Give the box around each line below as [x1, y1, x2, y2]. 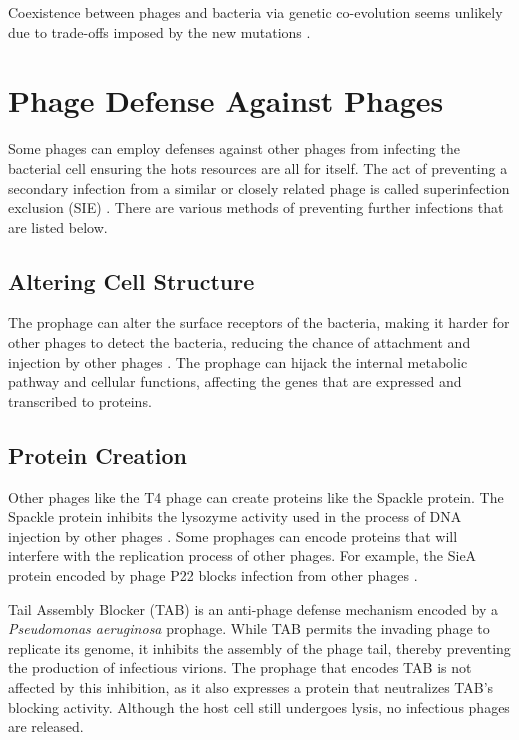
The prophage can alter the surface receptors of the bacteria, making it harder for [8, 312, 510, 333]
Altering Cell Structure [8, 265, 255, 296]
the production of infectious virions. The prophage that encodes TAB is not [8, 657, 472, 678]
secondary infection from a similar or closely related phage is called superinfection [8, 177, 510, 198]
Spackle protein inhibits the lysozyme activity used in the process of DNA [8, 506, 462, 527]
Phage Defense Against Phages [8, 80, 444, 121]
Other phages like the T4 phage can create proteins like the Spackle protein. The [8, 486, 504, 507]
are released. [8, 716, 84, 737]
